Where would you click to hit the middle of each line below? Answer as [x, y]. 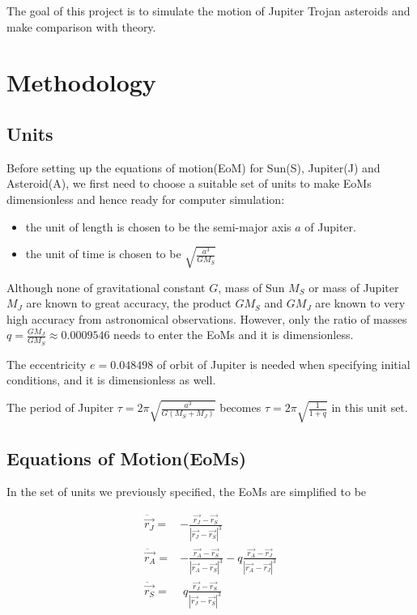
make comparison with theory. [81, 26]
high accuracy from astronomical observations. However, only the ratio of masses [207, 318]
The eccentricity [47, 364]
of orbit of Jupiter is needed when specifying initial [283, 364]
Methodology [81, 82]
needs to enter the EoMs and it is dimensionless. [234, 335]
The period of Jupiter [60, 407]
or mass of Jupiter [354, 287]
